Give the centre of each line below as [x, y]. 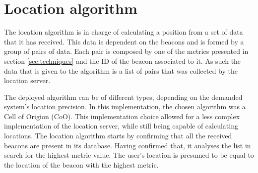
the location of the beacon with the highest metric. [81, 164]
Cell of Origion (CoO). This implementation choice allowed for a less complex [122, 116]
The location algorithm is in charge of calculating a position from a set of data [124, 32]
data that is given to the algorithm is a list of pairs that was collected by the [121, 70]
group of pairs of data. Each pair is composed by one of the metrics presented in [126, 51]
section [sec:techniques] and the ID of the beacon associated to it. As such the [123, 61]
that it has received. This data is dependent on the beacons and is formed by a [124, 41]
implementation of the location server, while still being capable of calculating [121, 126]
